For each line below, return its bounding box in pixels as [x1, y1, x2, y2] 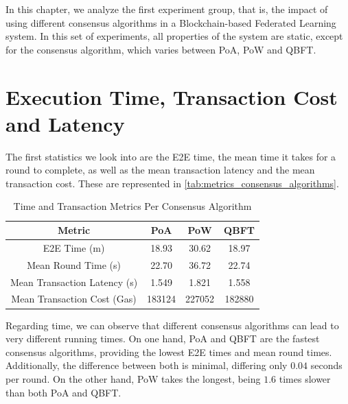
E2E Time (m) [43, 240, 105, 254]
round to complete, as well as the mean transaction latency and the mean [5, 163, 315, 177]
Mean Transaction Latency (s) [10, 274, 138, 289]
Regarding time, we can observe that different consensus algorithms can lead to [5, 318, 339, 332]
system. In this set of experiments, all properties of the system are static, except [5, 29, 343, 43]
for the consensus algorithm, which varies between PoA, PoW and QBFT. [5, 42, 316, 56]
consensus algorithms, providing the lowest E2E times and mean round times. [5, 344, 332, 359]
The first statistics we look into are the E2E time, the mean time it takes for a [5, 149, 336, 163]
